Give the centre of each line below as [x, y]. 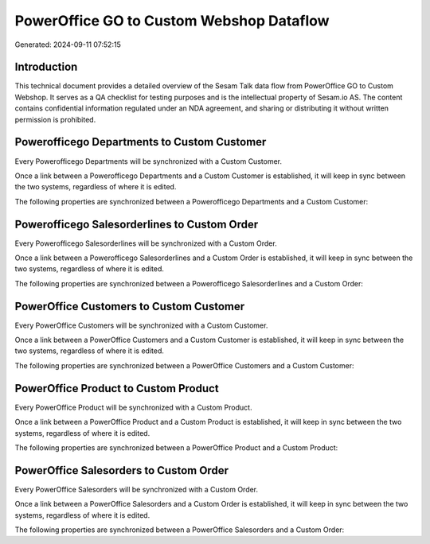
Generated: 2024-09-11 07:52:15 [68, 45]
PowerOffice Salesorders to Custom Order [121, 470]
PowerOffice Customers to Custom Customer [130, 306]
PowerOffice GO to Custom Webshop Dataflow [172, 21]
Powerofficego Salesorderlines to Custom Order [137, 224]
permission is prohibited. [55, 119]
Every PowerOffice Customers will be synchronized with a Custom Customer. [141, 325]
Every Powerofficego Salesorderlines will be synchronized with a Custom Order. [146, 243]
